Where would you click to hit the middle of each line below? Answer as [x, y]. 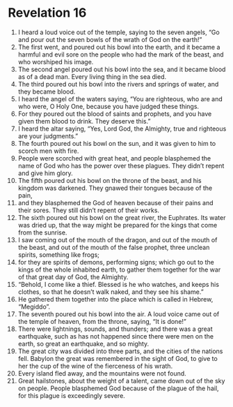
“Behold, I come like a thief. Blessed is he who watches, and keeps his [119, 284]
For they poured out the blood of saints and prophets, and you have [115, 114]
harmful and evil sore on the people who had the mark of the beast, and [121, 54]
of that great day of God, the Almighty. [73, 276]
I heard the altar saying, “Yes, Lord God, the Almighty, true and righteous [122, 128]
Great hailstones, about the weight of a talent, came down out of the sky [121, 380]
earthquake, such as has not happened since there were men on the [116, 336]
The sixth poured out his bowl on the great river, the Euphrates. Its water [122, 217]
